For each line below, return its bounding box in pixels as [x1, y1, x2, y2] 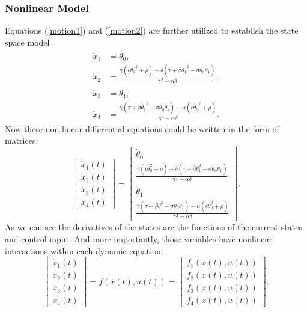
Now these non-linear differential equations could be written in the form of [5, 122, 279, 135]
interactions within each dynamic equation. [5, 244, 163, 257]
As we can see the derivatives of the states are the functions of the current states [5, 221, 302, 233]
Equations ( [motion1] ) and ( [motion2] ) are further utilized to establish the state [5, 24, 299, 37]
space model [5, 35, 50, 48]
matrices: [5, 134, 38, 147]
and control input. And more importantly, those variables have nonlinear [5, 232, 273, 245]
